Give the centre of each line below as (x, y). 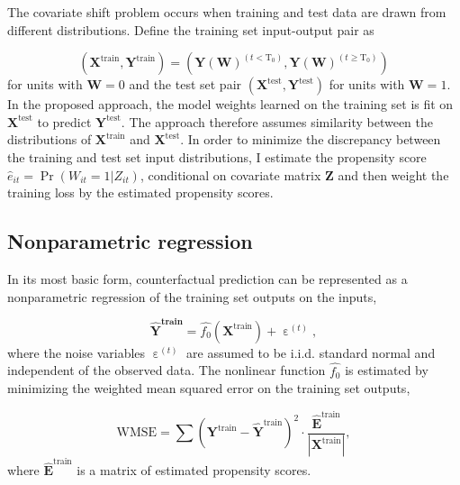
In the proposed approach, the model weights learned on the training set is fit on (230, 104)
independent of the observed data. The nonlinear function (167, 370)
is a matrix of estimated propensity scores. (194, 470)
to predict (64, 121)
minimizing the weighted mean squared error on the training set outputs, (209, 388)
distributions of (50, 139)
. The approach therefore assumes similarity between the (277, 121)
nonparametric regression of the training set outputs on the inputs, (192, 296)
